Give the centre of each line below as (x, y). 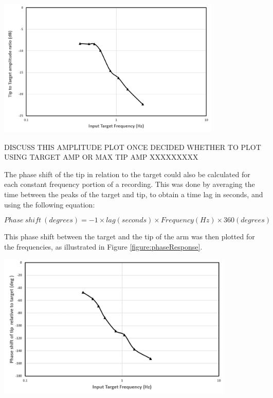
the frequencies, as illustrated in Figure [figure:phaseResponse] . (103, 246)
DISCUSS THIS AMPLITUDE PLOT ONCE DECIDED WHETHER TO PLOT (133, 147)
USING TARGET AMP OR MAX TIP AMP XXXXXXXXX (101, 157)
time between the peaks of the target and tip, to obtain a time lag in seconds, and (134, 194)
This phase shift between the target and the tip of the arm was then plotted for (130, 236)
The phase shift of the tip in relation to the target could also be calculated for (127, 174)
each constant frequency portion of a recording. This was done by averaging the (130, 184)
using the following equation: (50, 204)
